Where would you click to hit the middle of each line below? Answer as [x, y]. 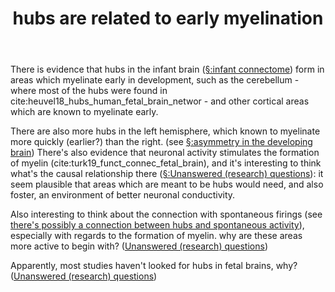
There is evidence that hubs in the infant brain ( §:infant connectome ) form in [167, 69]
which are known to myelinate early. [84, 112]
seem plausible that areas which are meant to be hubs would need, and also [167, 184]
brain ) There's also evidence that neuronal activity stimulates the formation [165, 153]
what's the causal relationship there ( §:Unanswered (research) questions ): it [167, 174]
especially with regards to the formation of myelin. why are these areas [156, 236]
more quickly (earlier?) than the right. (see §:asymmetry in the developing [161, 142]
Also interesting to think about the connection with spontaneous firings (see [166, 214]
